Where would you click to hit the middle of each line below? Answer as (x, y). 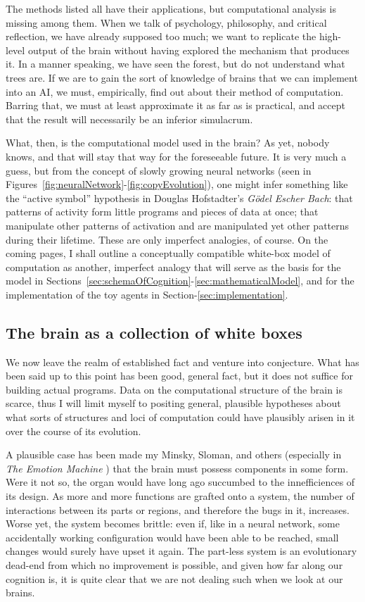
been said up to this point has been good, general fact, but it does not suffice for (179, 376)
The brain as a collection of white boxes (154, 332)
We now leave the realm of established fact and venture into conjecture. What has (182, 362)
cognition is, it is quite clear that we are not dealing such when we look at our (174, 578)
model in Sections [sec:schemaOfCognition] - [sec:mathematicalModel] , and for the (180, 281)
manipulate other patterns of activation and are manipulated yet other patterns (178, 225)
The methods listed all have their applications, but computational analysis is (171, 8)
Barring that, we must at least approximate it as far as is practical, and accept (175, 105)
